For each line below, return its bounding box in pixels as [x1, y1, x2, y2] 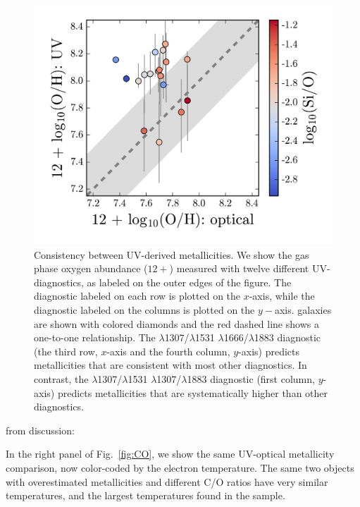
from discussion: [6, 422, 75, 437]
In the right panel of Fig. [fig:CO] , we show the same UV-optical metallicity [6, 446, 335, 461]
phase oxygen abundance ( [34, 261, 148, 276]
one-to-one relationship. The [34, 330, 156, 345]
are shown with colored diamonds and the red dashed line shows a [34, 316, 319, 331]
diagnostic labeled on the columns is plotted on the [34, 303, 255, 317]
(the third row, [34, 343, 98, 358]
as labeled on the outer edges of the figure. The [87, 274, 292, 289]
